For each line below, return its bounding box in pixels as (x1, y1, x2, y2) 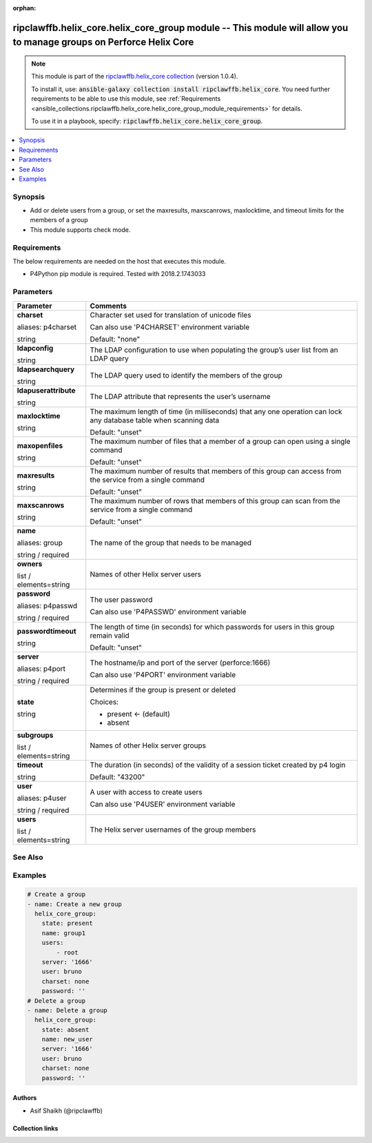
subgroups (17, 730, 54, 740)
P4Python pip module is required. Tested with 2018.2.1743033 (30, 270, 206, 278)
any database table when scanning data (90, 415, 220, 424)
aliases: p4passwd (17, 600, 78, 610)
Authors (12, 1094, 37, 1102)
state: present (41, 919, 93, 928)
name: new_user (41, 1035, 93, 1044)
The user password (90, 594, 153, 604)
